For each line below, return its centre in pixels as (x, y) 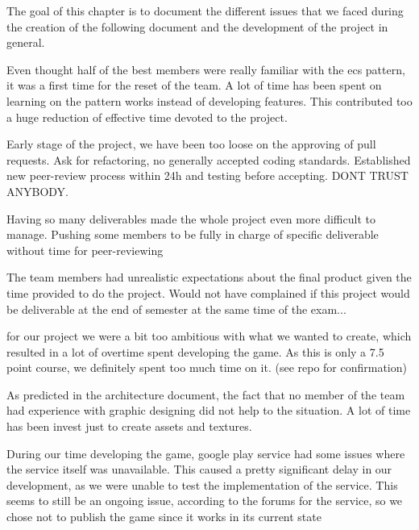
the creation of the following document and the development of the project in (197, 26)
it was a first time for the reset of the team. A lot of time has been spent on (194, 85)
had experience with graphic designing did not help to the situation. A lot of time (209, 410)
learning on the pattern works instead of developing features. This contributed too (209, 100)
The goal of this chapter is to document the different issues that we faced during (205, 10)
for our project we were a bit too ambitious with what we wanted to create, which (209, 336)
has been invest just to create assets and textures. (129, 426)
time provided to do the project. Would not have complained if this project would (208, 292)
